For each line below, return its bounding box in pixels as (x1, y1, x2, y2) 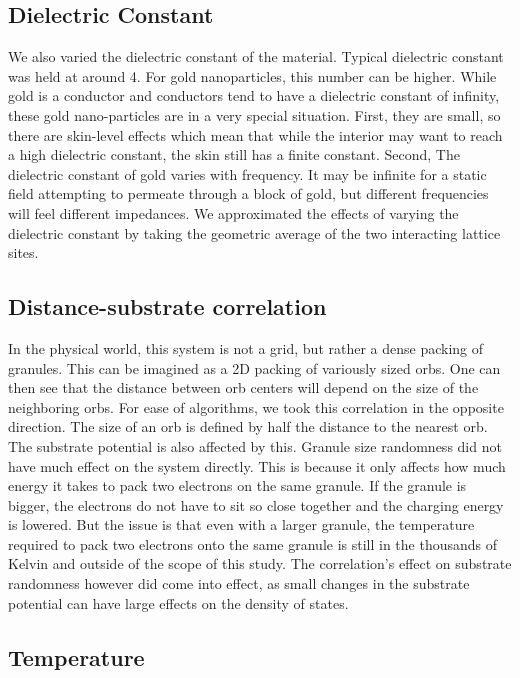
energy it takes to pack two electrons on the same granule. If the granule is (8, 475, 467, 496)
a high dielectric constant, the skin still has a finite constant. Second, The (8, 144, 460, 165)
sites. (8, 242, 39, 263)
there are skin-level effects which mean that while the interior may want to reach (8, 124, 503, 145)
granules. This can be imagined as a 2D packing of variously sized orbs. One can (8, 357, 501, 378)
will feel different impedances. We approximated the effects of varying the (8, 202, 459, 223)
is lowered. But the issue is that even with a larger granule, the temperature (8, 514, 475, 535)
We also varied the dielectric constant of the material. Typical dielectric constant (8, 46, 504, 67)
